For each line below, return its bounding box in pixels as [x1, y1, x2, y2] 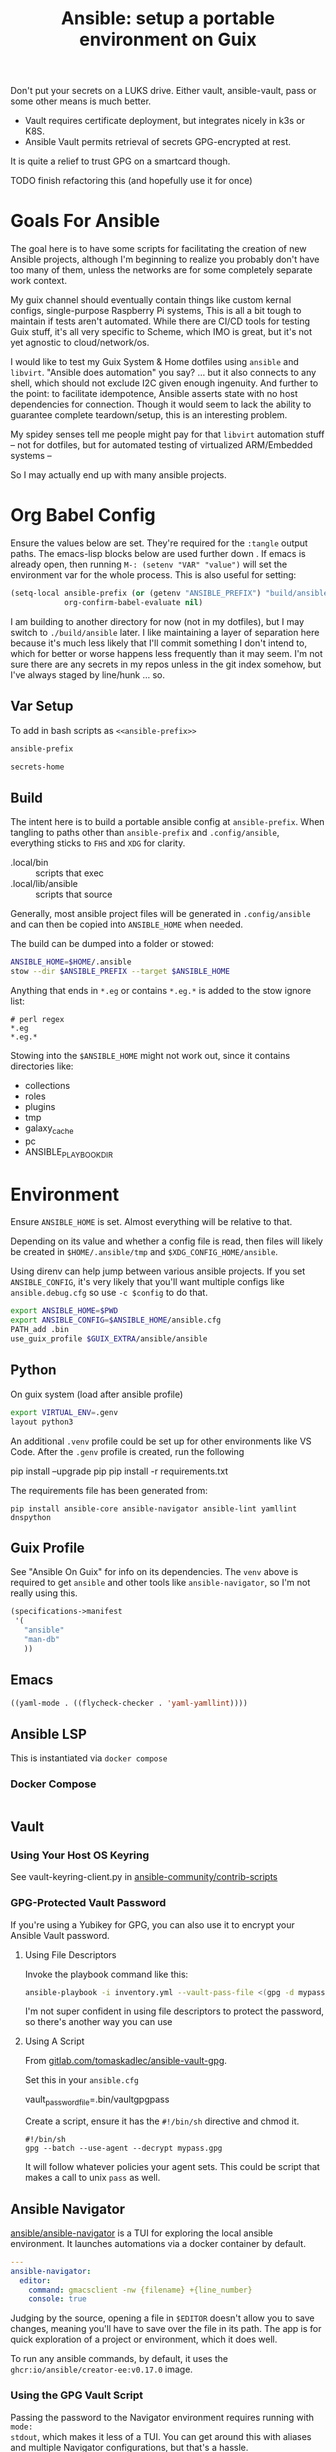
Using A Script [24, 2035, 85, 2047]
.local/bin [10, 857, 49, 869]
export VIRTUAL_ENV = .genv [10, 1407, 118, 1417]
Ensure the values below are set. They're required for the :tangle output [10, 537, 308, 549]
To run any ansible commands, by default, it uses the [10, 2353, 228, 2365]
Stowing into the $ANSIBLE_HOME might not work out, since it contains [10, 1049, 291, 1061]
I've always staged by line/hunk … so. [10, 668, 166, 681]
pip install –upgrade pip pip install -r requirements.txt [10, 1465, 229, 1477]
